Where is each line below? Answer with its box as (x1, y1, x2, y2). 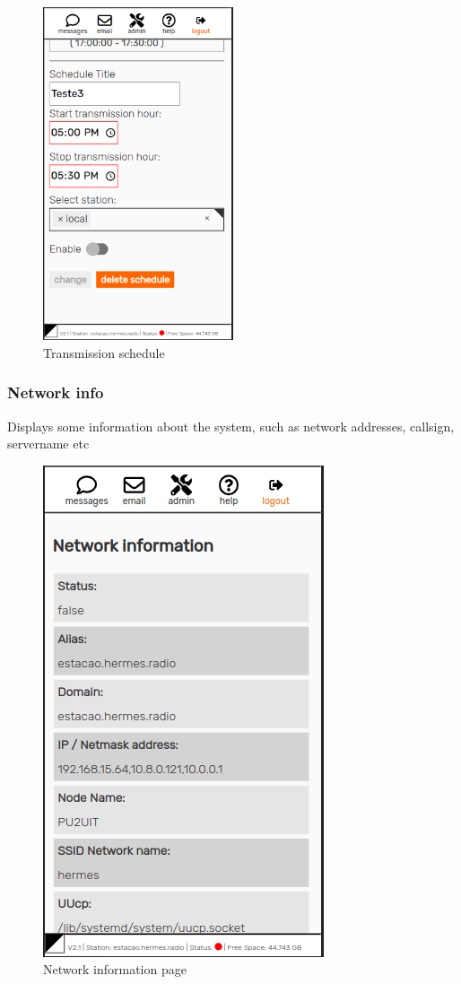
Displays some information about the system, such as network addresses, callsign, (7, 416, 455, 435)
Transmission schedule (43, 343, 165, 361)
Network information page (43, 960, 187, 979)
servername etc (7, 434, 90, 453)
